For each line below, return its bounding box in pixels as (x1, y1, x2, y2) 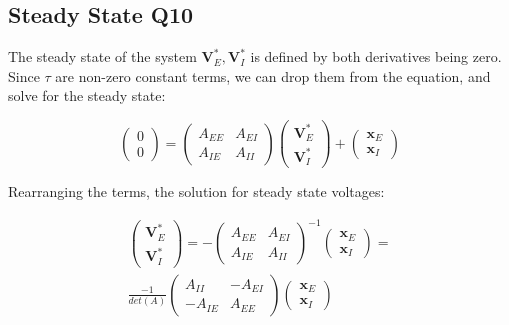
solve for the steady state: (8, 85, 166, 106)
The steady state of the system (8, 46, 197, 67)
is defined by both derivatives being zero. (250, 46, 502, 67)
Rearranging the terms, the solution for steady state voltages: (8, 181, 385, 202)
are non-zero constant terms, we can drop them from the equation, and (55, 65, 491, 86)
